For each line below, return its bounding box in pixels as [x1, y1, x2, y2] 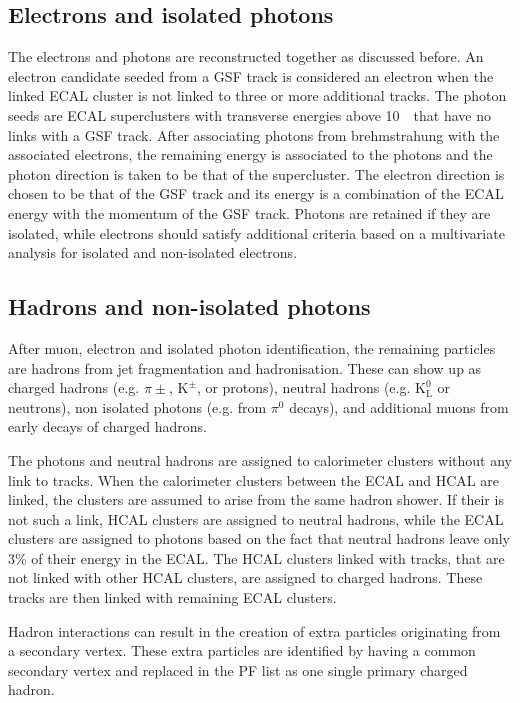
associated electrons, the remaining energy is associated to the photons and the [8, 144, 493, 165]
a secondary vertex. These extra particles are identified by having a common [8, 640, 476, 661]
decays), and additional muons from [289, 396, 509, 417]
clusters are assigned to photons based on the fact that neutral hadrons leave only [8, 528, 510, 549]
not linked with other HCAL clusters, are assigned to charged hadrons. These [8, 567, 483, 588]
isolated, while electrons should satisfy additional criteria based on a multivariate [8, 222, 505, 243]
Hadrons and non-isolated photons [8, 291, 371, 322]
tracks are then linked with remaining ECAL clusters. [8, 587, 337, 608]
